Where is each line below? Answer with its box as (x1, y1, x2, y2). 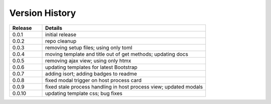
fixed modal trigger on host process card (45, 77, 142, 84)
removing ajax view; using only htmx (45, 57, 131, 64)
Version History (9, 7, 76, 18)
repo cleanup (45, 37, 77, 44)
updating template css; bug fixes (45, 90, 122, 97)
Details (45, 24, 63, 31)
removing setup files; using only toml (45, 44, 132, 51)
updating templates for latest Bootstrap (45, 64, 138, 71)
